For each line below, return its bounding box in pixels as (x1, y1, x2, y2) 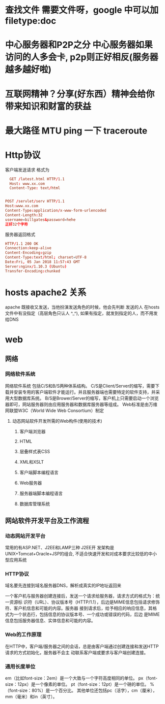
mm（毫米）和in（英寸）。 (5, 694, 57, 700)
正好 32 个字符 (5, 222, 28, 227)
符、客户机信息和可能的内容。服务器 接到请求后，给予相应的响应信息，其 (5, 605, 153, 611)
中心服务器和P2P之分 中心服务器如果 (5, 39, 153, 51)
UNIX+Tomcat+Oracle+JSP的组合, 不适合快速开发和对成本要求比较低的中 (5, 551, 153, 557)
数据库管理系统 (19, 501, 50, 506)
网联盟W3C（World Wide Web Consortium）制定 (5, 407, 104, 413)
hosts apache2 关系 (5, 287, 86, 298)
